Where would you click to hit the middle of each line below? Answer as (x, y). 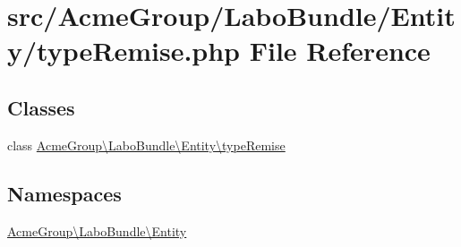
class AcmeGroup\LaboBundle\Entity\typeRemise (146, 145)
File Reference (340, 51)
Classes (41, 107)
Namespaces (64, 193)
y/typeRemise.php (124, 51)
